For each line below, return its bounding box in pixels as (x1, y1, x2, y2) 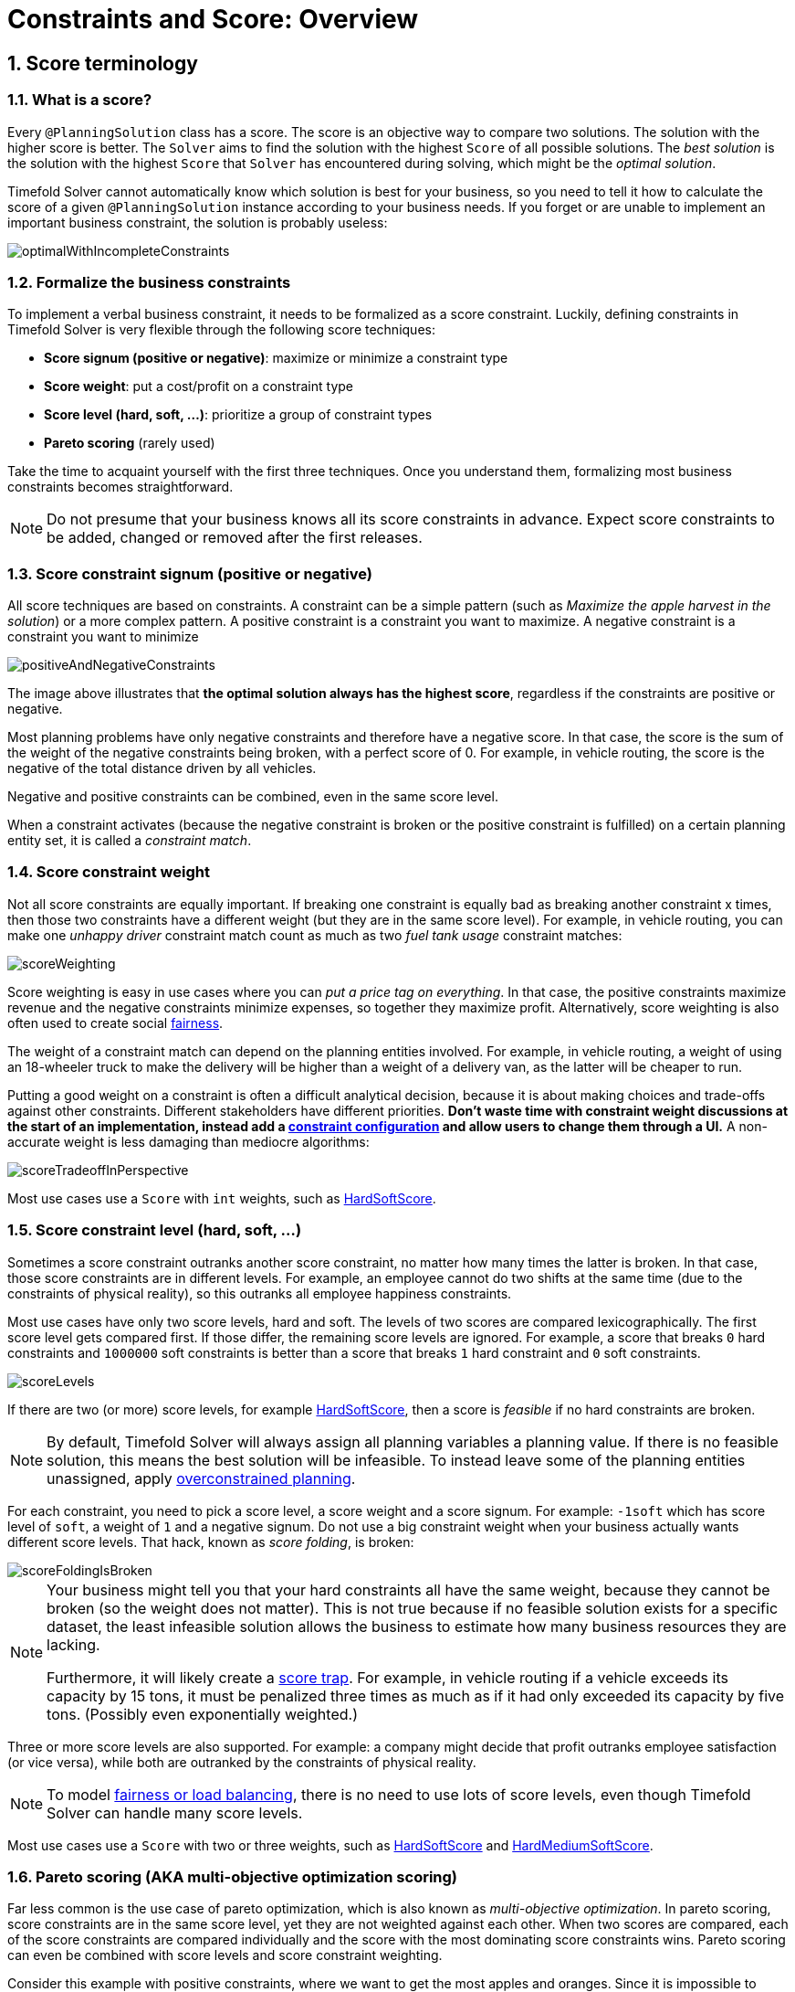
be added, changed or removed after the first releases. (47, 528, 423, 547)
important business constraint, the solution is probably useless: (7, 214, 388, 230)
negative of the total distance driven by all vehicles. (7, 760, 317, 777)
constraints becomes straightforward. (7, 479, 234, 495)
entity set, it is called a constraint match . (7, 832, 252, 849)
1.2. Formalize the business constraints (7, 272, 291, 291)
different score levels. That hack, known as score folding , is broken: (7, 1533, 414, 1550)
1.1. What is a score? (7, 90, 152, 110)
